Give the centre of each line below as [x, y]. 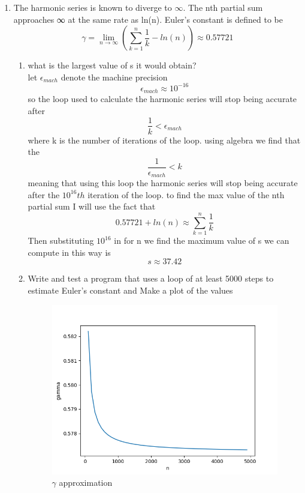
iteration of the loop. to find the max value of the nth [186, 194]
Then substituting [61, 240]
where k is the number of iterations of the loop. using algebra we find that [164, 140]
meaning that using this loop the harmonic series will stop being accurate [163, 183]
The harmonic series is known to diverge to [93, 7]
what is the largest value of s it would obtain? [112, 65]
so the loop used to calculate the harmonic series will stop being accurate [162, 99]
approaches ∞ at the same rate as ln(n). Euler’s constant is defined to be [148, 19]
